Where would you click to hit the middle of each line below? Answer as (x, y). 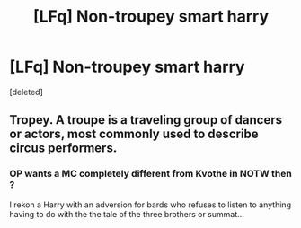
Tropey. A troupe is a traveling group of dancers (146, 120)
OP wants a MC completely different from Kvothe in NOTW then (150, 174)
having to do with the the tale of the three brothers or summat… (127, 214)
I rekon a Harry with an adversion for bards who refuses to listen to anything (150, 205)
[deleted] (26, 92)
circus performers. (63, 149)
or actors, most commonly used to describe (134, 134)
